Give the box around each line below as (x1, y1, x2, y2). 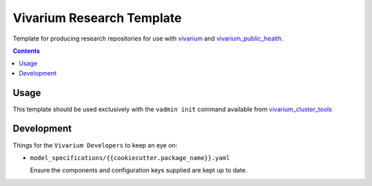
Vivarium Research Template (12, 10, 182, 25)
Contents (12, 47, 41, 55)
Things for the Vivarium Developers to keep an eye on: (12, 141, 178, 149)
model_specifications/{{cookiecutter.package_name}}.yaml (30, 154, 230, 161)
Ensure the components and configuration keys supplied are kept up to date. (30, 166, 247, 174)
